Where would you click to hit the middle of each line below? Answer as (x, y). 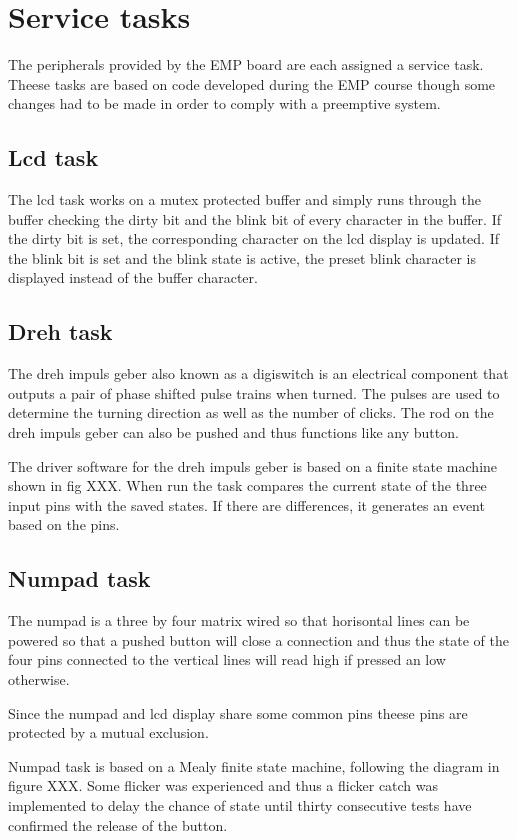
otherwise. (39, 679)
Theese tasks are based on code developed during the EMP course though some (252, 83)
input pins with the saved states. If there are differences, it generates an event (246, 504)
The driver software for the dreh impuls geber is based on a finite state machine (253, 465)
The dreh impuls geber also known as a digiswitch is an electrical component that (258, 373)
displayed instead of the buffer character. (133, 277)
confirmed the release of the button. (118, 824)
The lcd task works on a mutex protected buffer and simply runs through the (245, 199)
